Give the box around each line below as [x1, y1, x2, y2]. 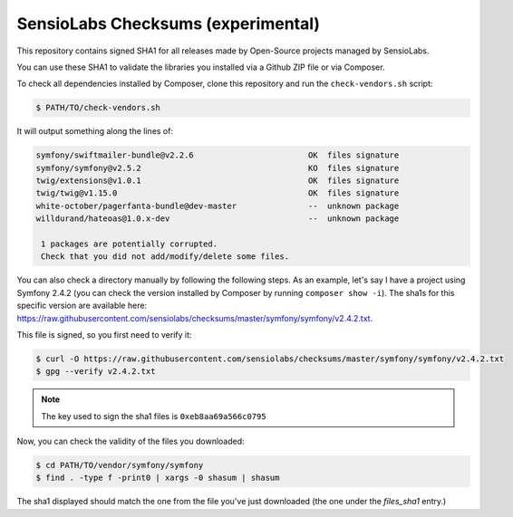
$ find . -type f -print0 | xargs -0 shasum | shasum [35, 473, 280, 483]
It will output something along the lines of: [16, 126, 174, 137]
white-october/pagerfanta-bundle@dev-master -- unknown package [35, 200, 400, 211]
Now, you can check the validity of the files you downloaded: [16, 436, 245, 447]
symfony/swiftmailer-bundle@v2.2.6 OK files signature [35, 150, 400, 160]
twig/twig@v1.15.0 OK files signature [35, 188, 400, 198]
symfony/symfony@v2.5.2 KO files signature [35, 163, 400, 173]
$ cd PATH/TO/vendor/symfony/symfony [35, 460, 204, 471]
